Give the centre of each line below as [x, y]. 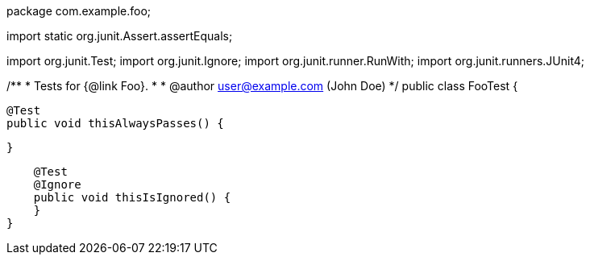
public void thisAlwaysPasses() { [115, 123]
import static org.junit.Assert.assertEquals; [120, 36]
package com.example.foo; [79, 11]
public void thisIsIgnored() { [132, 197]
